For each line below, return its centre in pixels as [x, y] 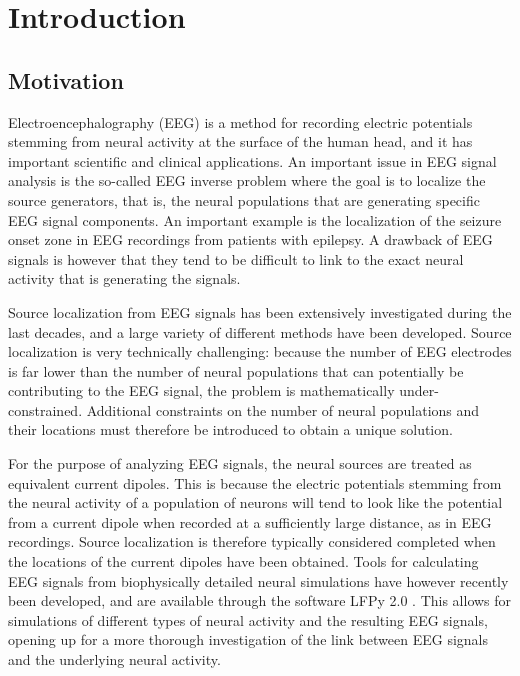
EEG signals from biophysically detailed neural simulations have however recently [258, 580]
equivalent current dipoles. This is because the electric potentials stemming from [255, 482]
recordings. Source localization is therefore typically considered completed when [252, 541]
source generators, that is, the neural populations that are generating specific [244, 199]
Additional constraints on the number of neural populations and [283, 409]
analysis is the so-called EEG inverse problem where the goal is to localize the [247, 180]
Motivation [66, 79]
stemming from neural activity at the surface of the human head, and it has [240, 141]
